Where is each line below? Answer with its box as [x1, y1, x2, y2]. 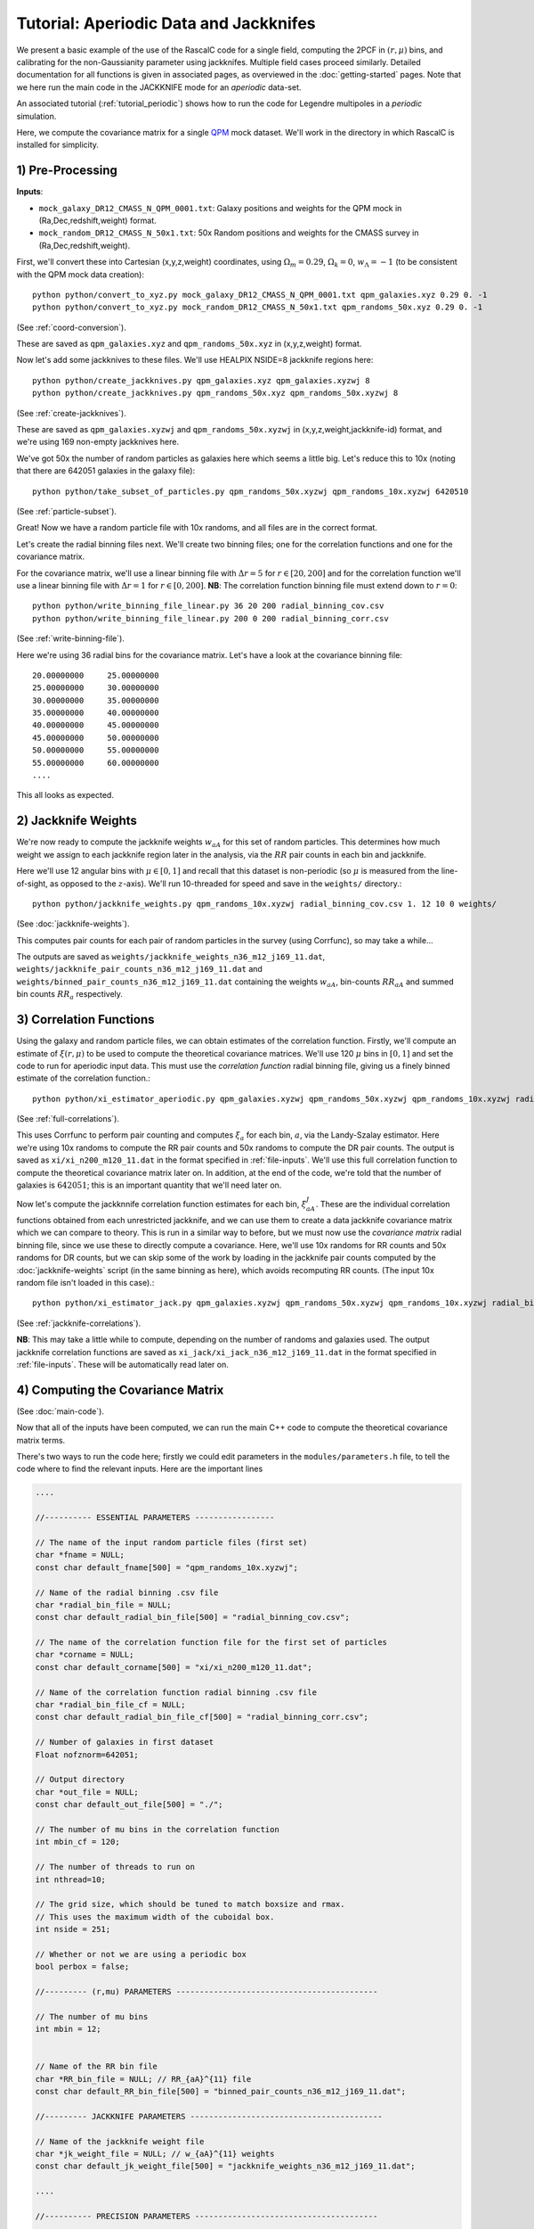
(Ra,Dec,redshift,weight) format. [38, 215, 158, 226]
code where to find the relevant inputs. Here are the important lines [16, 1463, 263, 1475]
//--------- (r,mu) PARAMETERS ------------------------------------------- [35, 1986, 378, 1997]
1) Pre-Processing [16, 163, 117, 178]
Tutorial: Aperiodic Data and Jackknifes [16, 13, 316, 33]
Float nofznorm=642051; [35, 1749, 140, 1760]
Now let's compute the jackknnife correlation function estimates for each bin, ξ [16, 1199, 307, 1210]
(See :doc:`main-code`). [16, 1405, 104, 1417]
